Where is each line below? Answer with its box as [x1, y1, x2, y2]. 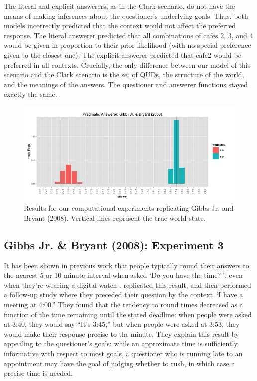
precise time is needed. [4, 368, 73, 378]
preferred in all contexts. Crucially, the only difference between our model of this [4, 59, 251, 70]
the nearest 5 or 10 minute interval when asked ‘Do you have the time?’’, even [4, 270, 243, 280]
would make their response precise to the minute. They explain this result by [4, 328, 239, 339]
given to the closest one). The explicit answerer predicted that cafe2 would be [4, 49, 241, 60]
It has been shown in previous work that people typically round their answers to [4, 260, 249, 270]
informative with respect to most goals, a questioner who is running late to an [4, 348, 243, 358]
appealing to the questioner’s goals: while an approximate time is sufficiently [4, 338, 238, 349]
